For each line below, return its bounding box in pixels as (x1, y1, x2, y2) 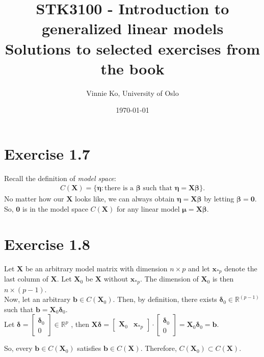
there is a (104, 185, 134, 192)
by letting (204, 193, 234, 204)
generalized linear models (41, 18, 224, 39)
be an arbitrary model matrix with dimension (25, 263, 168, 273)
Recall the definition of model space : (4, 172, 116, 183)
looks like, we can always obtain (75, 193, 175, 204)
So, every (4, 343, 33, 353)
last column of (4, 273, 48, 284)
